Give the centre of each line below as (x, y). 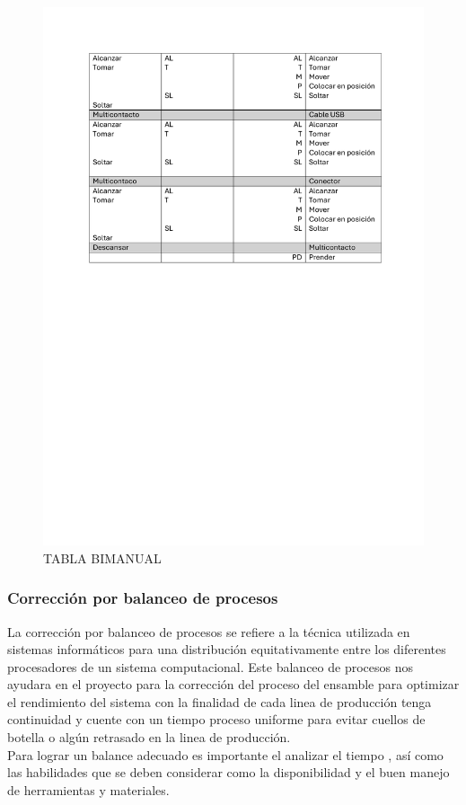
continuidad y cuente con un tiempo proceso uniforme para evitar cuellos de (216, 719)
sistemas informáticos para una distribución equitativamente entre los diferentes (227, 649)
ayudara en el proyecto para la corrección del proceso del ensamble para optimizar (233, 684)
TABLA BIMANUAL (102, 557)
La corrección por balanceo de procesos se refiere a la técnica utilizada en (209, 631)
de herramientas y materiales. (88, 789)
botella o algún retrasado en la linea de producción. (149, 737)
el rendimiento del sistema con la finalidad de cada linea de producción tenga (220, 701)
